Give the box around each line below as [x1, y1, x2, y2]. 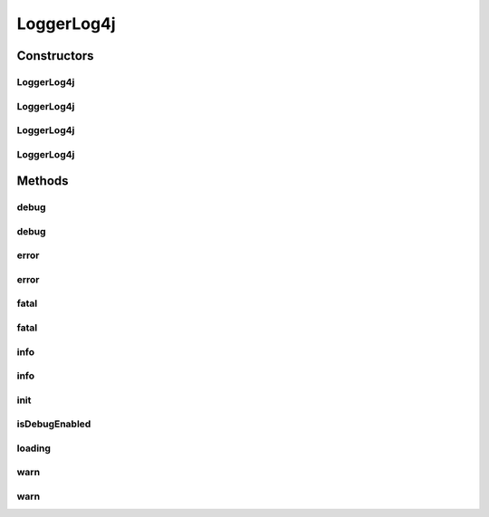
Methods [16, 173, 69, 189]
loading [16, 442, 52, 455]
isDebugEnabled [16, 417, 91, 430]
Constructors [16, 48, 94, 63]
